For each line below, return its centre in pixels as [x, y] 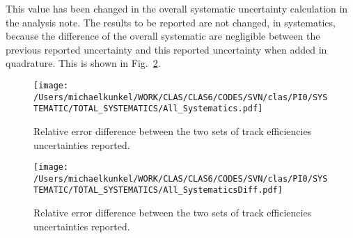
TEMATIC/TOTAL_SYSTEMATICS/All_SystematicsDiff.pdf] [158, 190]
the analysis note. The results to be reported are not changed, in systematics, [171, 22]
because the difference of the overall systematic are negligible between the [163, 36]
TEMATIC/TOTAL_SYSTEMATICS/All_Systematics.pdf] [148, 109]
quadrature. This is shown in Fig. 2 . [83, 63]
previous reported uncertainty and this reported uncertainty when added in [166, 49]
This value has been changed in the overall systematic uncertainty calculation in [177, 8]
